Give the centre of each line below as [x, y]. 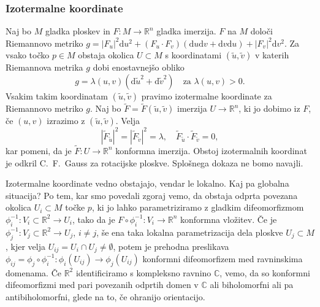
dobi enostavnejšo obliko [139, 67]
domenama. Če [33, 272]
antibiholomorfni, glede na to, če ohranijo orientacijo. [105, 296]
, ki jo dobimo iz [269, 108]
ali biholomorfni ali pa [252, 285]
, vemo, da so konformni [265, 272]
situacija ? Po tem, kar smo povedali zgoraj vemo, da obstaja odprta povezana [152, 195]
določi [261, 31]
